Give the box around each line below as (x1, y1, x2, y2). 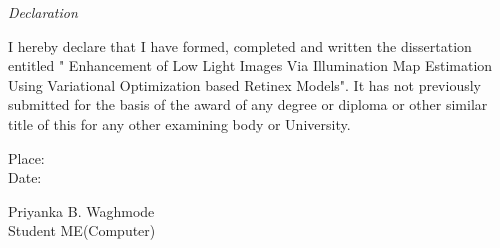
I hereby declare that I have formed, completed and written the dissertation (8, 35, 472, 56)
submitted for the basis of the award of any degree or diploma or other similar (8, 94, 488, 115)
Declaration (8, 2, 78, 22)
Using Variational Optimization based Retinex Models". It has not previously (8, 74, 481, 95)
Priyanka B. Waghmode (8, 200, 155, 221)
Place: (8, 147, 45, 168)
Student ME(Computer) (8, 220, 156, 241)
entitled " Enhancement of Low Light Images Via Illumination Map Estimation (8, 55, 493, 76)
